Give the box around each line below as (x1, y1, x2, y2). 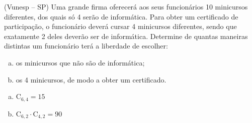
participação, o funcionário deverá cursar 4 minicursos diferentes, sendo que (4, 21, 237, 31)
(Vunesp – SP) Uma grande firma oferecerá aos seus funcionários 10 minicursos (4, 1, 248, 11)
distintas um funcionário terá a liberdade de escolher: (4, 40, 168, 51)
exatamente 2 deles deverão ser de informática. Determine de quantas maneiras (4, 30, 248, 41)
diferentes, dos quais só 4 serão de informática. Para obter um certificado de (4, 11, 238, 21)
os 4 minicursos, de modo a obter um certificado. (16, 74, 166, 84)
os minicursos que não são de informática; (16, 57, 145, 67)
